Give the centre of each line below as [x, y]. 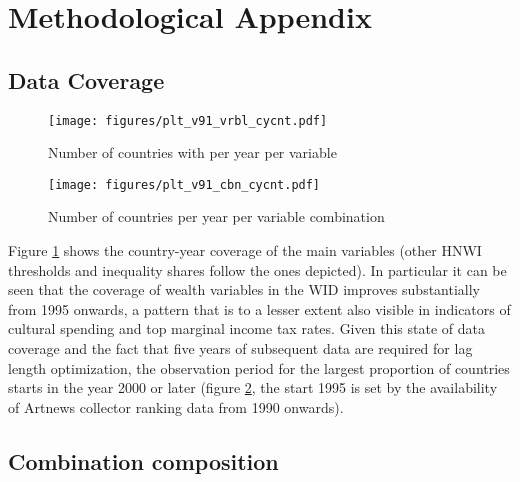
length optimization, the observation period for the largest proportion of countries [259, 367]
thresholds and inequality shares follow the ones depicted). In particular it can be [257, 269]
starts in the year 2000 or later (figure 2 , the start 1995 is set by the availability [253, 387]
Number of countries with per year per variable [192, 152]
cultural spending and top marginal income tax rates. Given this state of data [246, 328]
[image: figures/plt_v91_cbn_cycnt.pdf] [184, 184]
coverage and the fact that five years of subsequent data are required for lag [240, 348]
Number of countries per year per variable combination [216, 216]
